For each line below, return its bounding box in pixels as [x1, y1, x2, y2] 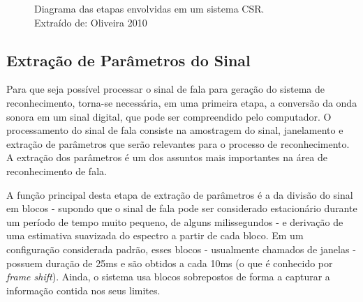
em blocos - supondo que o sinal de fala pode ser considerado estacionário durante [6, 201, 357, 216]
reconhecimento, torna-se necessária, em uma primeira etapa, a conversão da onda [6, 95, 357, 110]
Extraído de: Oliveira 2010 [34, 15, 147, 29]
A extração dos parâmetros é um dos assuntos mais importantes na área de [6, 150, 328, 165]
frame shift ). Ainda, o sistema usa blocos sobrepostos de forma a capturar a [6, 269, 330, 284]
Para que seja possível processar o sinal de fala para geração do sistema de [6, 82, 325, 96]
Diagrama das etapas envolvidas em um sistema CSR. [34, 1, 265, 15]
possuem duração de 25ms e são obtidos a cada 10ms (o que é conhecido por [6, 255, 333, 270]
